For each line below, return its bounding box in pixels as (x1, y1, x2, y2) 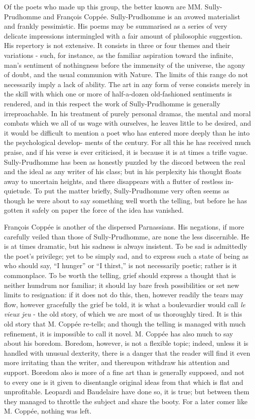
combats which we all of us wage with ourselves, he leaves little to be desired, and (4, 118, 251, 128)
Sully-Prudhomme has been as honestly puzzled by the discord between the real (4, 156, 246, 167)
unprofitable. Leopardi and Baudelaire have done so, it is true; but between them (4, 386, 250, 397)
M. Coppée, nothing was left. (4, 406, 92, 416)
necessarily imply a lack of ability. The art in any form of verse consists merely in (4, 79, 250, 89)
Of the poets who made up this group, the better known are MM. (4, 1, 203, 11)
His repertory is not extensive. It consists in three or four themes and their (4, 40, 230, 50)
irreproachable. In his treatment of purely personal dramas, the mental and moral (4, 108, 251, 118)
